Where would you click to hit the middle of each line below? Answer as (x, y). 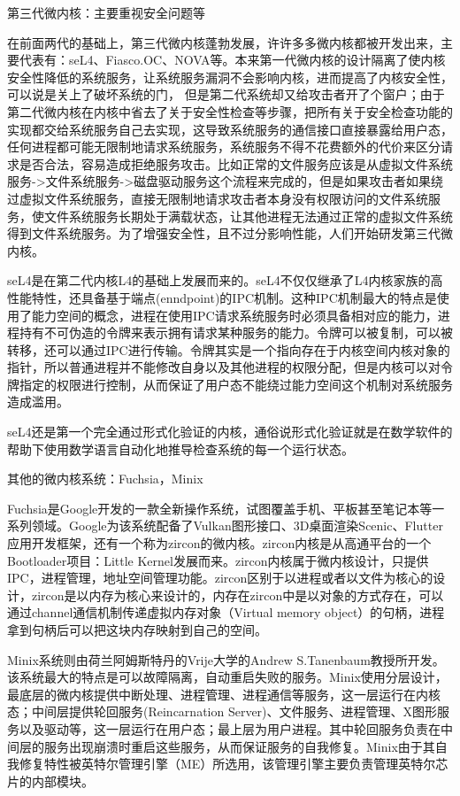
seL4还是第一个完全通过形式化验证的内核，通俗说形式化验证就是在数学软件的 (230, 432)
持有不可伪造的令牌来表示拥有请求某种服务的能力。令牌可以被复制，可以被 (236, 332)
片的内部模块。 (50, 781)
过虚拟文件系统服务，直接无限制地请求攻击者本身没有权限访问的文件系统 (218, 198)
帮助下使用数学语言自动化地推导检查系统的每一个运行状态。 (180, 448)
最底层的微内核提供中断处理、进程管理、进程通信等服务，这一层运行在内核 (224, 694)
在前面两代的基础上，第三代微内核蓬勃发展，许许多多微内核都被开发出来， (224, 42)
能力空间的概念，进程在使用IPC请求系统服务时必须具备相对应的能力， (234, 315)
